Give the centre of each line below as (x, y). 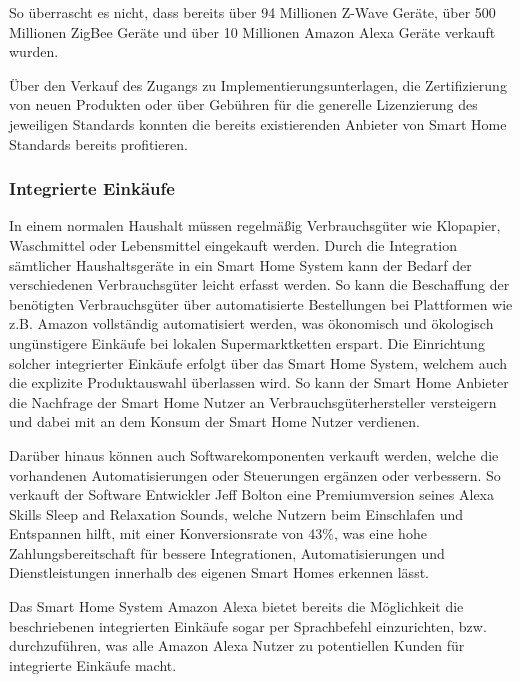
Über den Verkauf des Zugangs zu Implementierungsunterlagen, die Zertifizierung (258, 84)
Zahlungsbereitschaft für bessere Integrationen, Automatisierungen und (227, 552)
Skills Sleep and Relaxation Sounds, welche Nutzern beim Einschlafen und (236, 513)
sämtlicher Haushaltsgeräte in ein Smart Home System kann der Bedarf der (240, 264)
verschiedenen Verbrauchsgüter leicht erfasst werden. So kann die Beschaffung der (259, 284)
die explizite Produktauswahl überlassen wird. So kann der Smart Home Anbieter (259, 382)
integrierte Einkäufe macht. (93, 664)
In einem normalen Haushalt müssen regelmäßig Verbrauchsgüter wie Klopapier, (255, 225)
